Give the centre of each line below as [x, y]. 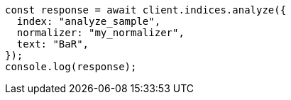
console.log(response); [71, 67]
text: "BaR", [53, 44]
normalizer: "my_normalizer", [100, 33]
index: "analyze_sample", [89, 21]
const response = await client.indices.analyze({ [146, 10]
